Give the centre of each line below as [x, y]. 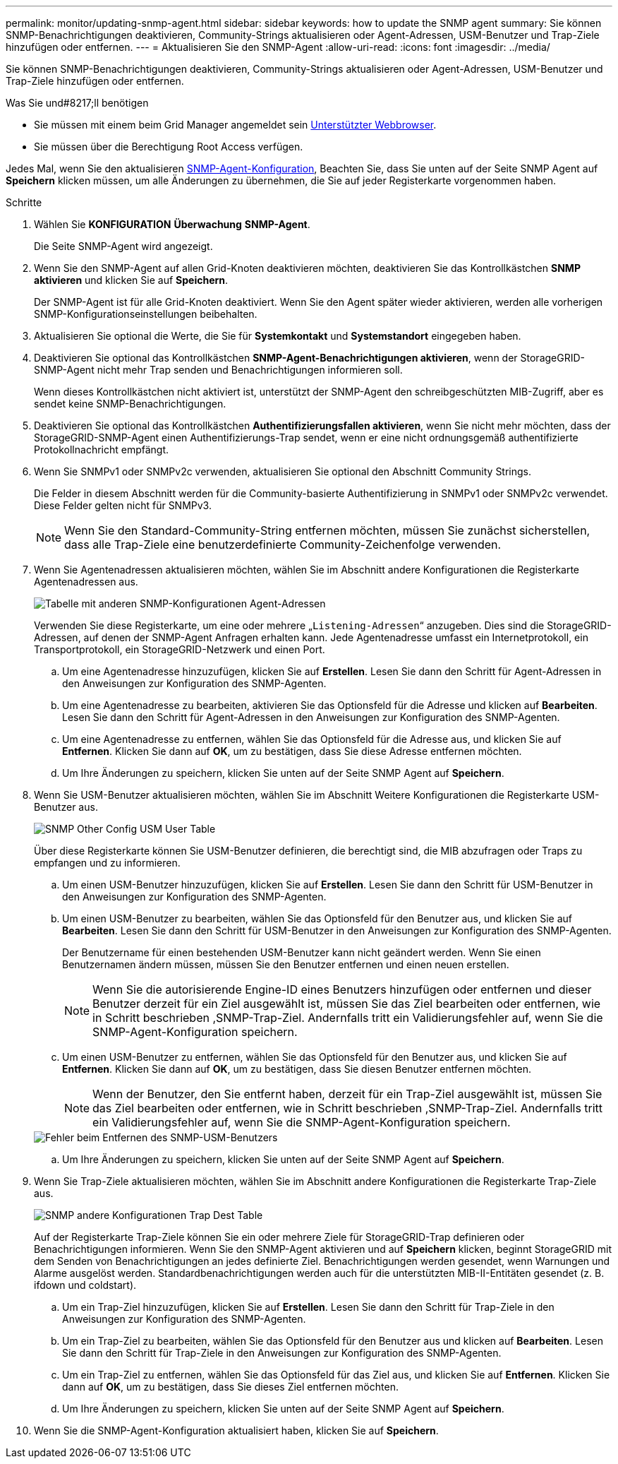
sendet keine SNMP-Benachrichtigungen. [130, 404]
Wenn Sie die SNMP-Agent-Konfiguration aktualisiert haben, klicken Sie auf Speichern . [236, 1430]
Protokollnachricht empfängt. [102, 450]
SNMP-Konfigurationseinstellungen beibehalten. [146, 314]
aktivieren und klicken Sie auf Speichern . [131, 280]
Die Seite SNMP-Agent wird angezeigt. [123, 246]
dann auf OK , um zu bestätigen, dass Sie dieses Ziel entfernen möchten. [230, 1387]
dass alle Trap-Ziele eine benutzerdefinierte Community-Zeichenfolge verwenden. [283, 544]
